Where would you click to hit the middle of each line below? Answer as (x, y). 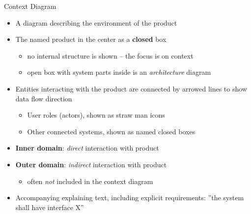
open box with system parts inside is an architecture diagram (119, 72)
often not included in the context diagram (90, 181)
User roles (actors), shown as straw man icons (96, 115)
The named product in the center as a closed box (91, 39)
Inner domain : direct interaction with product (87, 148)
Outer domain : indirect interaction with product (91, 164)
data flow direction (44, 98)
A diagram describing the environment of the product (96, 22)
